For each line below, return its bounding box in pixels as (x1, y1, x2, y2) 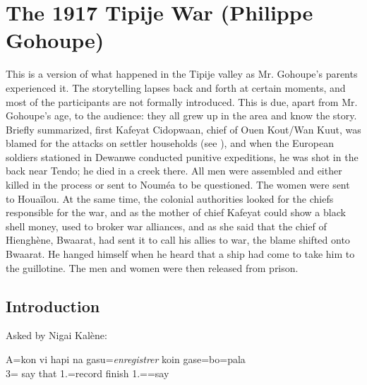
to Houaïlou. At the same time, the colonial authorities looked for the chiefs (6, 191, 334, 206)
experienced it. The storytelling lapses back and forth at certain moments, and (6, 80, 346, 95)
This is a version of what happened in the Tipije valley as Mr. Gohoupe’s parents (6, 66, 358, 81)
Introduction (6, 295, 100, 316)
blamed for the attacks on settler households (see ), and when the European (6, 136, 335, 150)
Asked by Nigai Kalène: (6, 328, 107, 343)
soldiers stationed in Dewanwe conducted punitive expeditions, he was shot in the (6, 149, 359, 164)
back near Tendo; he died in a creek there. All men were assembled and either (6, 163, 342, 178)
